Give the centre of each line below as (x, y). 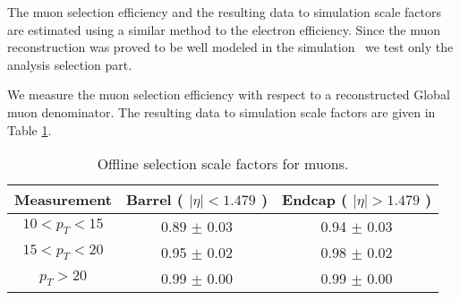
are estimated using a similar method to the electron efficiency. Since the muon (224, 29)
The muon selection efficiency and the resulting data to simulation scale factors (224, 12)
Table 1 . (30, 129)
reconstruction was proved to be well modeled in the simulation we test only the (230, 47)
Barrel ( (155, 200)
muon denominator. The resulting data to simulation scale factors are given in (221, 111)
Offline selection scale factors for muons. (223, 164)
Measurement (63, 200)
